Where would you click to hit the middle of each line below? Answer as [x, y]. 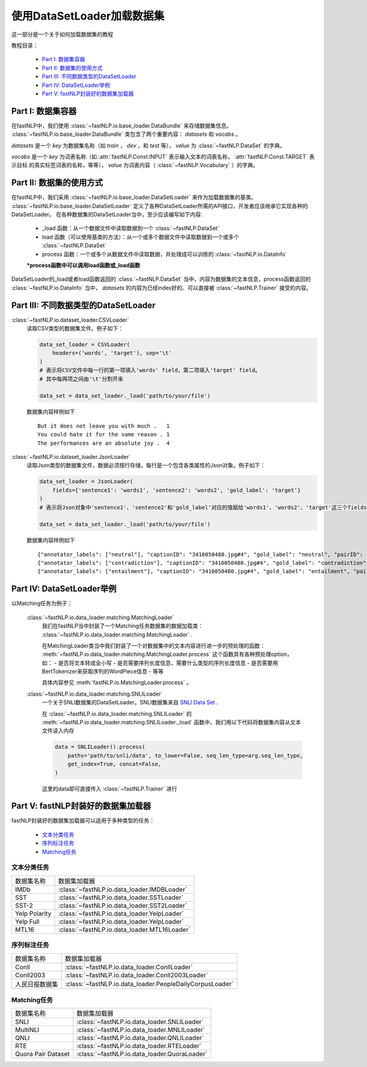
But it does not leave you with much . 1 [104, 426]
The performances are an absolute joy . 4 [104, 443]
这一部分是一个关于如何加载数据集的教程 [62, 34]
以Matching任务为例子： [42, 603]
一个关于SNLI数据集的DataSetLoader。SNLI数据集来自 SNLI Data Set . [130, 702]
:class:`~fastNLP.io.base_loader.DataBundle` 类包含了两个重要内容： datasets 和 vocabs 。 [126, 134]
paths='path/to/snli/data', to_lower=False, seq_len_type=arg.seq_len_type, [185, 755]
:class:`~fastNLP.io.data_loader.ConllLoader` [129, 967]
